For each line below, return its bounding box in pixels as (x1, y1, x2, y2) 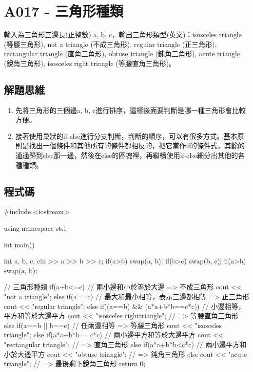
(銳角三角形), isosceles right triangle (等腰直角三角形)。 (4, 58, 176, 68)
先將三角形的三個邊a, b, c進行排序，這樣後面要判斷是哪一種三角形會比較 (15, 105, 246, 115)
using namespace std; (4, 223, 67, 233)
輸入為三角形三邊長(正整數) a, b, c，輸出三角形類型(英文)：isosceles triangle (4, 29, 242, 40)
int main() (4, 239, 35, 249)
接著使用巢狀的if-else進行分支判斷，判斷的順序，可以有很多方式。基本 (15, 131, 237, 141)
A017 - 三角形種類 (4, 1, 123, 21)
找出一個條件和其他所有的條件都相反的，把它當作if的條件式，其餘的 (29, 140, 245, 151)
